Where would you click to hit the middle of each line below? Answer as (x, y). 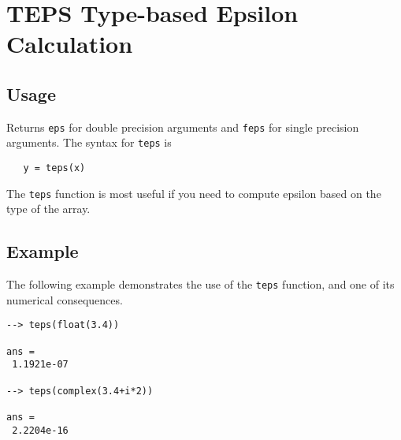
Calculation (70, 44)
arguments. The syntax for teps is (89, 142)
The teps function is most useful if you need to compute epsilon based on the (194, 193)
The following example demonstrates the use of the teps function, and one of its (200, 284)
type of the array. (48, 209)
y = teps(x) (54, 168)
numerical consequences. (65, 299)
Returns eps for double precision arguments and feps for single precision (183, 127)
